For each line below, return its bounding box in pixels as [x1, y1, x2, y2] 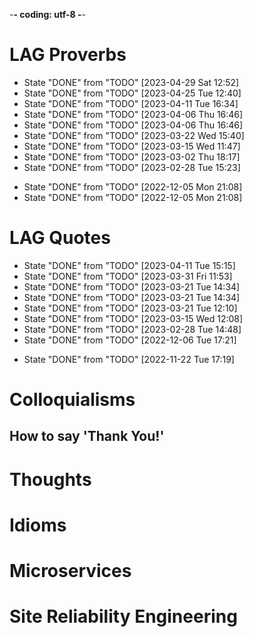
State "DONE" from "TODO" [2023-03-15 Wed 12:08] [23, 312, 244, 324]
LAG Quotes [9, 227, 111, 249]
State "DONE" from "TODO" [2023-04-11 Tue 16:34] [23, 97, 239, 109]
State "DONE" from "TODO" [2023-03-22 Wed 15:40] [23, 129, 245, 141]
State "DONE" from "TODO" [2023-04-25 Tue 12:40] [23, 87, 242, 99]
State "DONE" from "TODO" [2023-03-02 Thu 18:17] [23, 150, 241, 163]
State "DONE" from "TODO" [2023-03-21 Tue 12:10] [23, 302, 238, 314]
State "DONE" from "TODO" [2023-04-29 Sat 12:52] [23, 76, 240, 88]
